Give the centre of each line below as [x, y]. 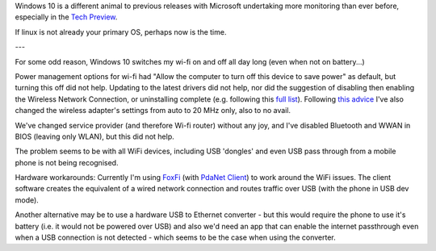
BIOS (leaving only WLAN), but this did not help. [95, 136]
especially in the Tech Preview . [66, 17]
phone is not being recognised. [67, 162]
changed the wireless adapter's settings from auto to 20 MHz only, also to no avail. [153, 111]
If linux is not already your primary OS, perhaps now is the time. [121, 31]
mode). [27, 200]
